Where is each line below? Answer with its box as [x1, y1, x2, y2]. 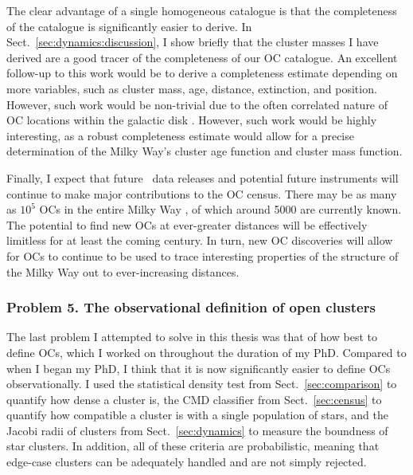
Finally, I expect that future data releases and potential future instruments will [6, 169, 399, 186]
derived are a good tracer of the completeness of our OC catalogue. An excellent [6, 49, 398, 65]
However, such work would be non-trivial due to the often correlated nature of [6, 96, 388, 112]
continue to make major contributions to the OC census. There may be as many [6, 185, 397, 202]
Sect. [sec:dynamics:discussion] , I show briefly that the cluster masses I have [6, 33, 379, 50]
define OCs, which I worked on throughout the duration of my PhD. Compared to [6, 343, 407, 360]
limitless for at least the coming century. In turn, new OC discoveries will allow [6, 232, 393, 249]
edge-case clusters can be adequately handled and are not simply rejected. [6, 453, 367, 470]
